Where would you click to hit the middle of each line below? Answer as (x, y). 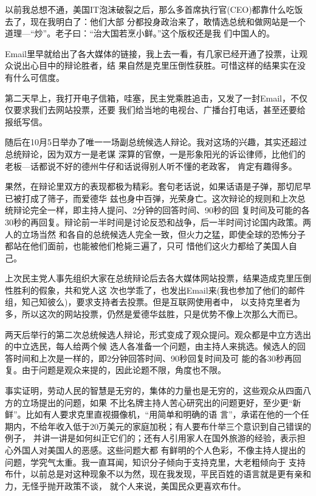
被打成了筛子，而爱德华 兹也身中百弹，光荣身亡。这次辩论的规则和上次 (155, 198)
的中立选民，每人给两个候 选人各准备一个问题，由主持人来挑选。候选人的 (151, 346)
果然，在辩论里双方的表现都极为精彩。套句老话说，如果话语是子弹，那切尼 (154, 186)
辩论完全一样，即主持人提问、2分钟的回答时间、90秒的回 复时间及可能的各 (161, 210)
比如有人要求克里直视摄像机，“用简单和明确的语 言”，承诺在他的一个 (163, 414)
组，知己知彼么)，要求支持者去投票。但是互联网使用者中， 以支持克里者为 (153, 302)
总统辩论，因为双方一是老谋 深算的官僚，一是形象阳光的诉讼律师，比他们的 (155, 153)
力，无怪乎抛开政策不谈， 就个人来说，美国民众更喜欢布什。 (125, 485)
